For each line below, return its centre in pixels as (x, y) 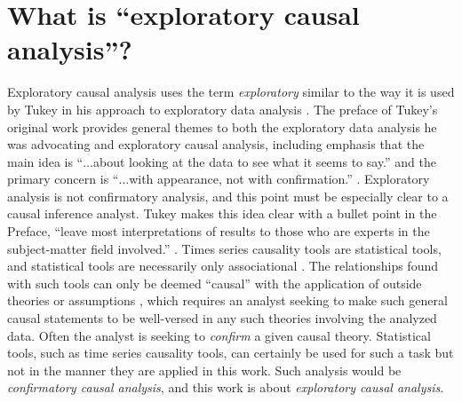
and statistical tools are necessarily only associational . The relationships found (223, 266)
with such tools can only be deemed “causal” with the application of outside (215, 283)
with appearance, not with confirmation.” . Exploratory (279, 179)
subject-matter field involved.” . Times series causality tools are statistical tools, (224, 248)
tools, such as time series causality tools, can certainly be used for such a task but (231, 353)
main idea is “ (45, 161)
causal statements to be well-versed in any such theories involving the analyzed (222, 318)
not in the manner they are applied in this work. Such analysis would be (204, 370)
